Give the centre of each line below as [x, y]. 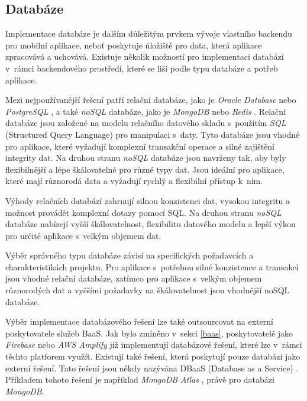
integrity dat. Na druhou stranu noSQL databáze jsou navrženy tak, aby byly [146, 158]
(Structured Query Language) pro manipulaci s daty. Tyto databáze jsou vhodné [153, 134]
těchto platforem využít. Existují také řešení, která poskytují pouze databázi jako [153, 356]
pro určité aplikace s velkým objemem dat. [83, 235]
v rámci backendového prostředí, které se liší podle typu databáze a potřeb [142, 68]
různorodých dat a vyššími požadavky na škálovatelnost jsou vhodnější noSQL [148, 290]
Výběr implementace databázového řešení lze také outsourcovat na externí [139, 321]
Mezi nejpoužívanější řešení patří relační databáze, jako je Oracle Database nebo [151, 100]
